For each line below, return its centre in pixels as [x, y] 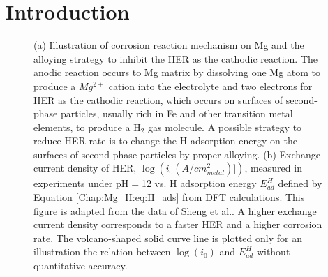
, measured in [273, 168]
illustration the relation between [102, 252]
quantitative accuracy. [81, 265]
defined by [300, 183]
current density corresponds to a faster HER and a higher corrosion [178, 224]
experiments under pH [81, 183]
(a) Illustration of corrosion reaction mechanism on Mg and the [169, 45]
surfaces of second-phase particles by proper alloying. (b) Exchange [177, 154]
